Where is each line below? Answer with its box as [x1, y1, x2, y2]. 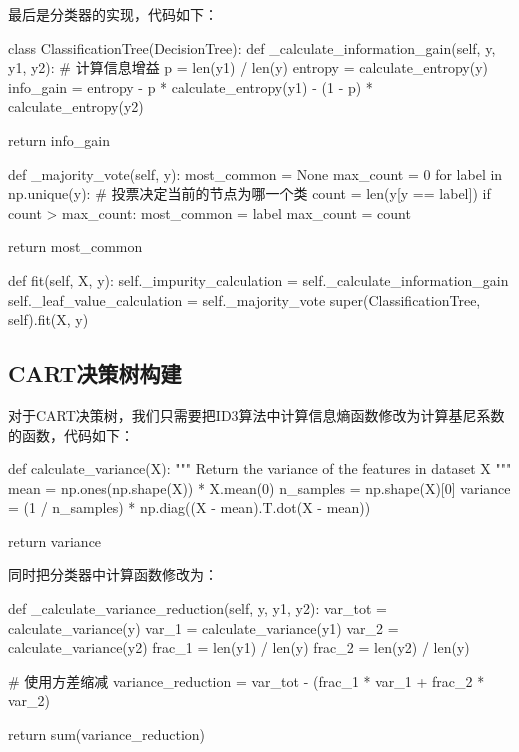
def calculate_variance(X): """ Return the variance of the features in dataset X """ [8, 458, 512, 479]
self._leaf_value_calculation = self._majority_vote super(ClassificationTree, [8, 289, 481, 310]
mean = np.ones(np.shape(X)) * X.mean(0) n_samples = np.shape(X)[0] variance [8, 477, 511, 498]
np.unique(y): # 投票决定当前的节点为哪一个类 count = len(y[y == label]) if [8, 183, 491, 204]
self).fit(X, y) [8, 309, 89, 330]
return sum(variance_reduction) [8, 724, 206, 745]
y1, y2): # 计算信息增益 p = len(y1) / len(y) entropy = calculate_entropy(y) [8, 57, 488, 78]
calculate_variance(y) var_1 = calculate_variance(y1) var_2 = [8, 617, 399, 638]
